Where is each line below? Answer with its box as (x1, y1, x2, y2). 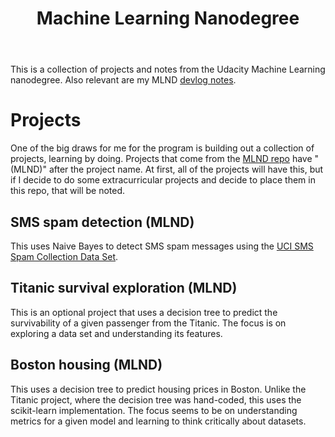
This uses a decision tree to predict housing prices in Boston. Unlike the (10, 383, 307, 395)
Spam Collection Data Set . (10, 250, 119, 262)
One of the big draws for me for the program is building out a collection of (10, 142, 315, 154)
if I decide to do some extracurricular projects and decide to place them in (10, 174, 316, 186)
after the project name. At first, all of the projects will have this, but (48, 163, 324, 176)
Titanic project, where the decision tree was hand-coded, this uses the (10, 393, 302, 406)
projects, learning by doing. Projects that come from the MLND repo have (10, 153, 313, 165)
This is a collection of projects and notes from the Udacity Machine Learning (10, 63, 326, 76)
